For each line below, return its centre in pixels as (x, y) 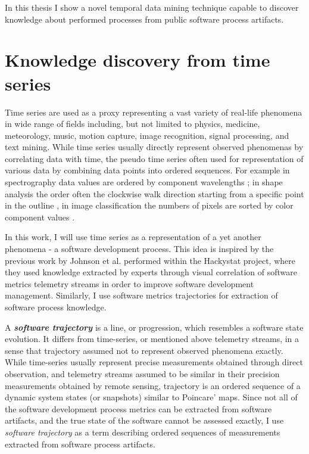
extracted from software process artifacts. (80, 444)
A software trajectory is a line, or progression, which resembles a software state (154, 327)
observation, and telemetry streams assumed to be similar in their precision (142, 373)
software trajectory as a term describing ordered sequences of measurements (143, 432)
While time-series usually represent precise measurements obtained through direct (154, 362)
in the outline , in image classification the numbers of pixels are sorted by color (149, 205)
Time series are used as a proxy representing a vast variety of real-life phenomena (154, 112)
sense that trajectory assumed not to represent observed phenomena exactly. (144, 350)
